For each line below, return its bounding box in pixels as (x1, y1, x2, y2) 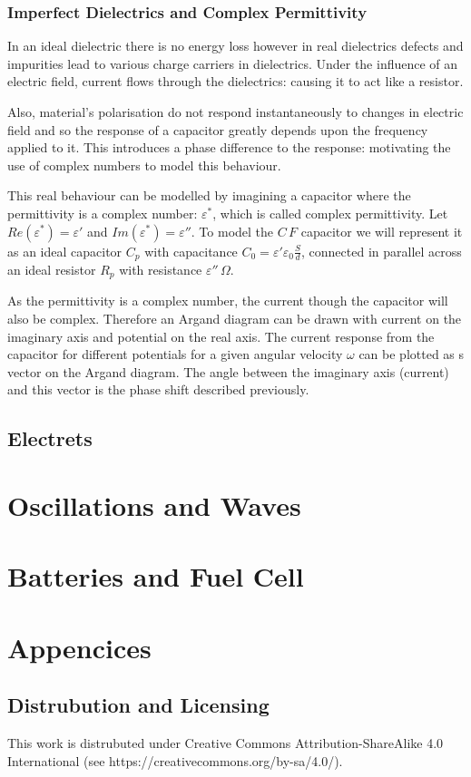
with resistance (119, 260, 202, 279)
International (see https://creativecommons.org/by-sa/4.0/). (7, 751, 343, 770)
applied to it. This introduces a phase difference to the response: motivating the (7, 138, 451, 157)
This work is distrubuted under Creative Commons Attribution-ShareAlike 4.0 (7, 733, 444, 753)
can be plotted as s (358, 345, 465, 364)
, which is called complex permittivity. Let (212, 203, 448, 222)
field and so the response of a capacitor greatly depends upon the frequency (7, 120, 428, 139)
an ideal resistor (7, 260, 96, 279)
